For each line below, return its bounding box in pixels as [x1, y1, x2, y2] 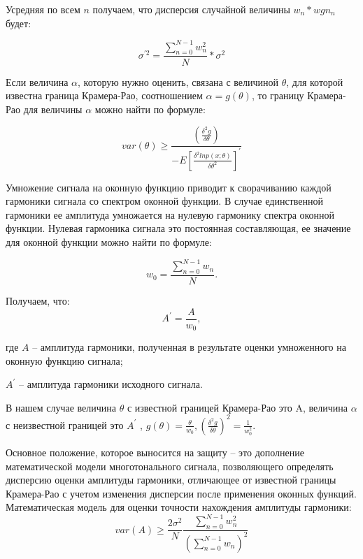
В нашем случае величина [6, 400, 117, 414]
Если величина [6, 74, 69, 89]
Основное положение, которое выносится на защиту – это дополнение [6, 444, 304, 459]
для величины [23, 101, 83, 116]
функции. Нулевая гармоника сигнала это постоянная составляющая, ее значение [6, 221, 351, 235]
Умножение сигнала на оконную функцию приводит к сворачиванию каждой [6, 180, 332, 194]
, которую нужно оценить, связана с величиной [78, 74, 279, 89]
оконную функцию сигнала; [6, 353, 123, 368]
